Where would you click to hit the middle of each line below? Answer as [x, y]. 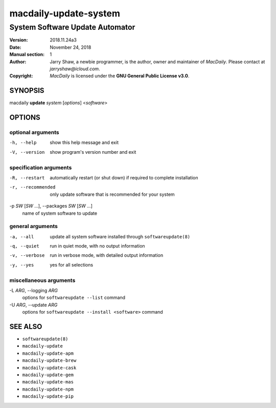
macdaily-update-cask [49, 368]
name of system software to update [60, 213]
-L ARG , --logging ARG [34, 290]
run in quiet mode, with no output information [97, 246]
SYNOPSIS [27, 90]
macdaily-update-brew [49, 361]
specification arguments [41, 168]
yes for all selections [72, 264]
